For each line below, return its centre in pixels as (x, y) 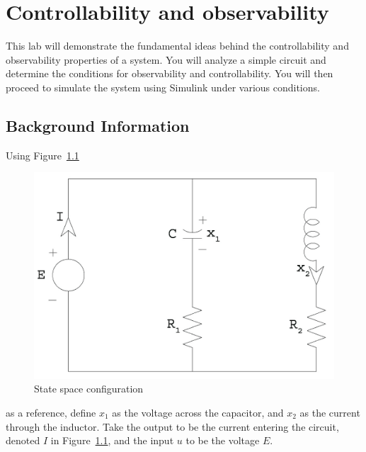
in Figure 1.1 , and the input (112, 440)
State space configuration (89, 389)
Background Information (98, 125)
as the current (330, 412)
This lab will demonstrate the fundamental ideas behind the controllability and (177, 46)
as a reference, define (51, 412)
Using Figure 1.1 (42, 155)
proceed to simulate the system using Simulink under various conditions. (163, 87)
